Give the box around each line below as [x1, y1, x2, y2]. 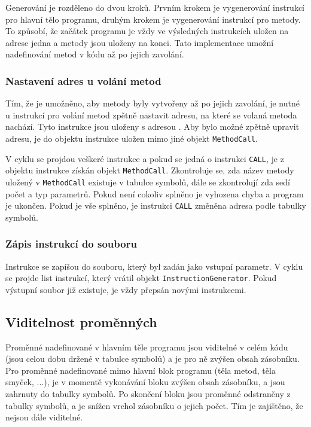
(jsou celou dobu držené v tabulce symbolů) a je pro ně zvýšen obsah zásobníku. [5, 352, 300, 365]
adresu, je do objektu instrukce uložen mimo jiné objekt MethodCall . [5, 132, 258, 144]
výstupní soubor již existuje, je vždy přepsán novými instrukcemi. [5, 283, 246, 295]
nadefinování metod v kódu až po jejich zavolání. [5, 48, 184, 60]
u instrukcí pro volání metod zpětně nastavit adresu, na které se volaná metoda [5, 108, 297, 121]
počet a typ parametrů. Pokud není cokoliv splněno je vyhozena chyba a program [5, 187, 304, 200]
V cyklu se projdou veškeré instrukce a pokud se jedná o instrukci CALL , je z [5, 152, 284, 164]
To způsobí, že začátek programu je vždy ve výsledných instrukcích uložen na [5, 25, 289, 37]
